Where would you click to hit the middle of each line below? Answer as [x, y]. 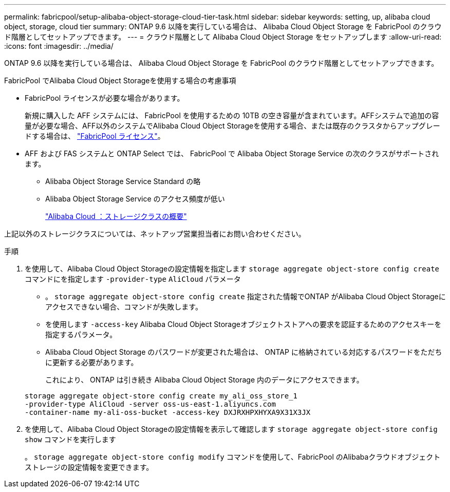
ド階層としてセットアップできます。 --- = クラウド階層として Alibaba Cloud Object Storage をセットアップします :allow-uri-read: [223, 37]
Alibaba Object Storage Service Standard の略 [123, 181]
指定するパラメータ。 [81, 334]
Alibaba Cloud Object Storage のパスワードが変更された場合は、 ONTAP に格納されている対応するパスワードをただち [244, 352]
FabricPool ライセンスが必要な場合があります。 [105, 98]
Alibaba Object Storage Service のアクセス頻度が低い [135, 199]
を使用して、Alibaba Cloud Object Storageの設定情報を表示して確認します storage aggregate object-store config [231, 429]
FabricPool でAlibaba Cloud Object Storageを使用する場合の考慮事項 [120, 80]
